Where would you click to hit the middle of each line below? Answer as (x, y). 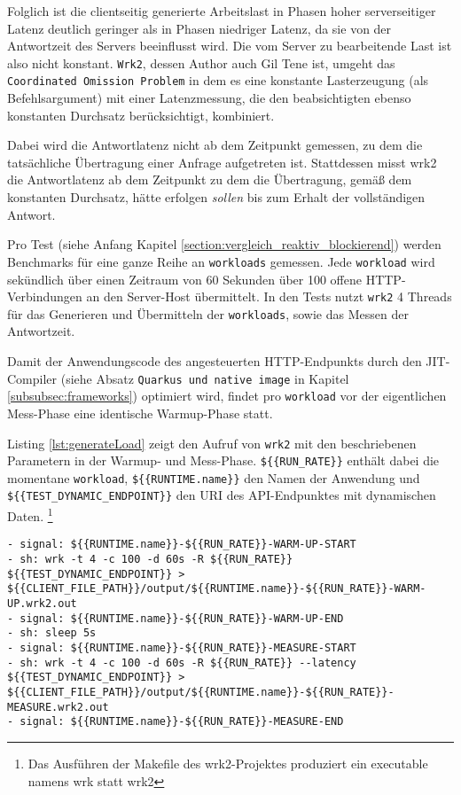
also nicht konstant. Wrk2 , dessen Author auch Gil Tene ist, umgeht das (201, 62)
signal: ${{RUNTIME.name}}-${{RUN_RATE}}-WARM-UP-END (182, 618)
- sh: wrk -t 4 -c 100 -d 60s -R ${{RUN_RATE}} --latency (182, 662)
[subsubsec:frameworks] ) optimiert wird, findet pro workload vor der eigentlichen (227, 396)
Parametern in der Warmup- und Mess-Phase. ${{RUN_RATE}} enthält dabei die (223, 460)
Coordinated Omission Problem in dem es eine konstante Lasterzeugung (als (218, 80)
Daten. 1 (30, 514)
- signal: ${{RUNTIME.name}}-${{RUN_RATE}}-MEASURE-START (182, 647)
